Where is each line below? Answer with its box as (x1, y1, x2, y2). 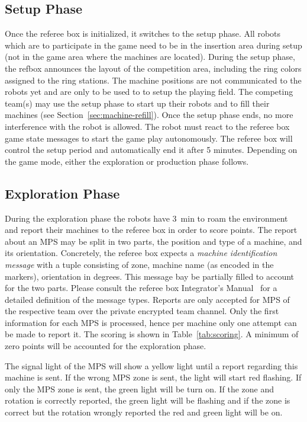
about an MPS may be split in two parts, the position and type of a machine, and (5, 235, 302, 247)
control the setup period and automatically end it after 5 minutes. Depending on (5, 143, 298, 156)
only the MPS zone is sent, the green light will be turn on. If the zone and (5, 382, 274, 395)
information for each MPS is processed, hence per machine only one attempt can (5, 316, 297, 328)
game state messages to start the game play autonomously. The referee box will (5, 132, 293, 144)
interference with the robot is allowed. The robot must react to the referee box (5, 120, 290, 132)
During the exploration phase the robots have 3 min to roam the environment (5, 212, 288, 224)
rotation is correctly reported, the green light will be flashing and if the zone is (5, 394, 290, 407)
